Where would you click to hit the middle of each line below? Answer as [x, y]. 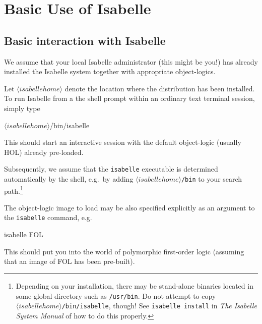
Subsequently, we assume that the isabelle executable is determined [111, 169]
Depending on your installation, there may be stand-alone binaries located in [135, 285]
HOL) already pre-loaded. [44, 152]
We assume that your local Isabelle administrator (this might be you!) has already [131, 61]
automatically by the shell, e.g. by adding [69, 178]
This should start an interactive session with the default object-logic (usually [123, 142]
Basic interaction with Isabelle [85, 40]
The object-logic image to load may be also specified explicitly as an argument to [129, 207]
